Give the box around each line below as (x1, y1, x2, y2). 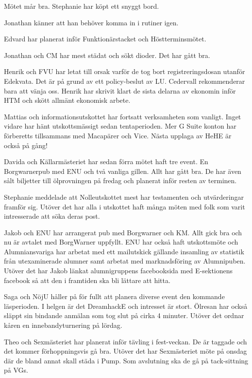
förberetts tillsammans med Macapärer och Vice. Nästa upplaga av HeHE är (4, 130, 232, 140)
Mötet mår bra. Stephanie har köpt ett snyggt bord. (4, 1, 159, 11)
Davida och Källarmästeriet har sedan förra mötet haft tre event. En (4, 156, 208, 167)
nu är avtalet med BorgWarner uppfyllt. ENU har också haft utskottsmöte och (4, 237, 238, 247)
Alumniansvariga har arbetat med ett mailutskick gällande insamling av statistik (4, 246, 244, 256)
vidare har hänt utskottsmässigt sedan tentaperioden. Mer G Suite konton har (4, 121, 236, 131)
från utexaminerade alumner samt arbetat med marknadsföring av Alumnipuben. (4, 256, 246, 266)
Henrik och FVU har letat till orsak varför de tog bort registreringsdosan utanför (4, 66, 245, 76)
